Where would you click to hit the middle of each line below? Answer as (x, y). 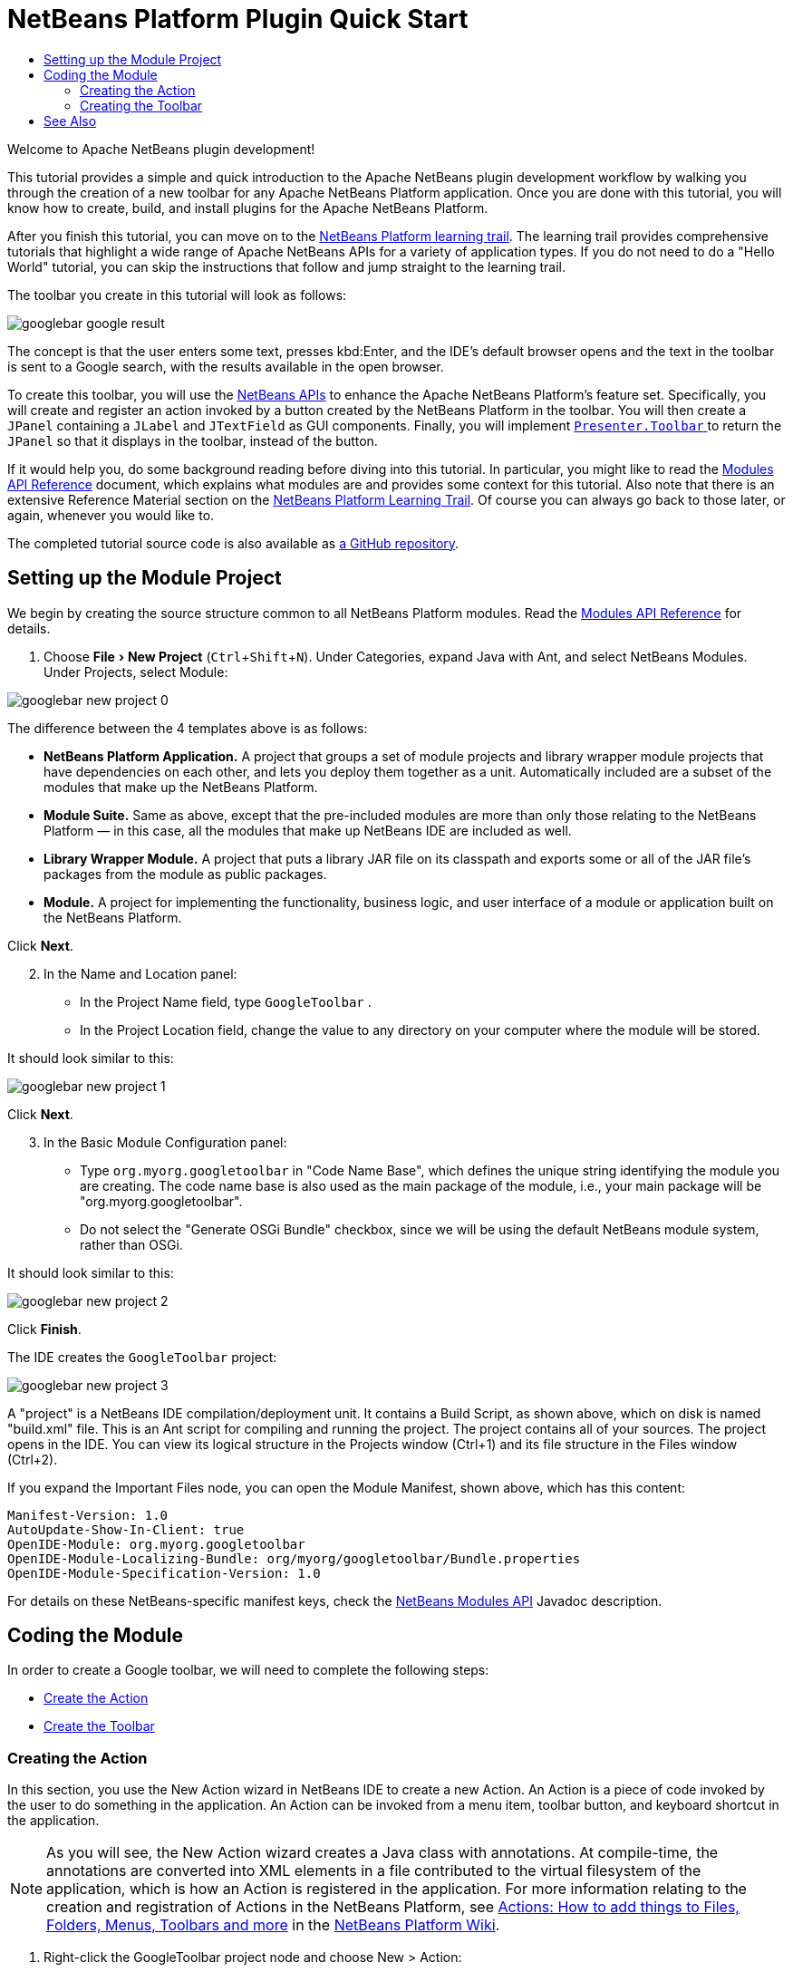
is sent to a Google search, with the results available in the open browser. (226, 366)
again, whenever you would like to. (111, 515)
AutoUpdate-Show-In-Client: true (126, 1529)
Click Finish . (44, 1329)
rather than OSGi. (131, 1244)
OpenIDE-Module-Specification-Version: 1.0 (164, 1573)
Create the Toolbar (99, 1726)
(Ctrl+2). (33, 1459)
